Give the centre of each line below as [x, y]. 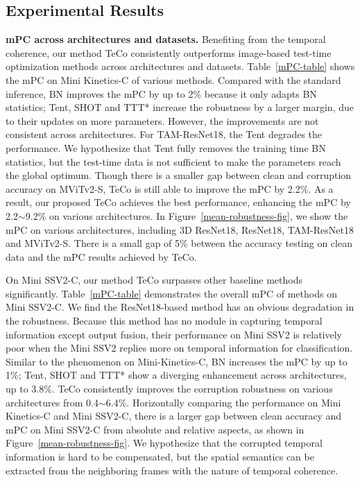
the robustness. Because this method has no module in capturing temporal [164, 321]
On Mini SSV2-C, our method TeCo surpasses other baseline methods [154, 280]
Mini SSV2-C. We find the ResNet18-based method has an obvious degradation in [180, 307]
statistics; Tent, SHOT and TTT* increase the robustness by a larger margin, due [180, 107]
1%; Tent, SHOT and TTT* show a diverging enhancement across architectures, [176, 375]
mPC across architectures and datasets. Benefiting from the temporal [166, 39]
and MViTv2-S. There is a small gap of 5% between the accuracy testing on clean [179, 243]
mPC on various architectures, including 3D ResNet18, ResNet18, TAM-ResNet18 [180, 229]
